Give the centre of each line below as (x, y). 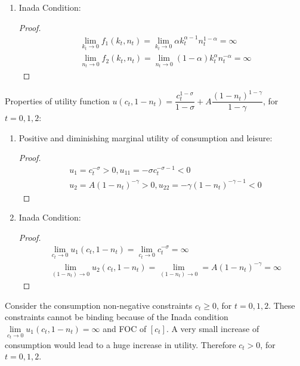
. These (282, 305)
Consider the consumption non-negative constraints (99, 305)
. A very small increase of (213, 328)
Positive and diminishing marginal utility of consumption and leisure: (146, 137)
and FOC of (125, 328)
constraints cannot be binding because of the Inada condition (117, 317)
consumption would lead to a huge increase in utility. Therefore (120, 344)
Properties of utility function (57, 100)
